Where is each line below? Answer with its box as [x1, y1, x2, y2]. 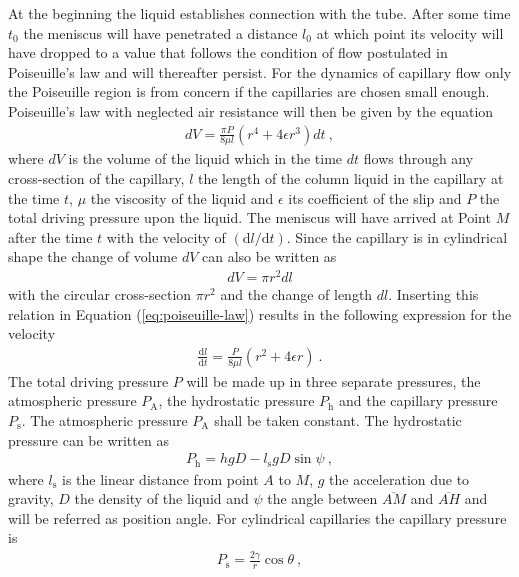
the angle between [267, 488, 378, 509]
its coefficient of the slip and [288, 187, 462, 208]
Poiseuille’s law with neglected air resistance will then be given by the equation [8, 100, 494, 121]
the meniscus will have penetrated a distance [23, 22, 298, 43]
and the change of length [220, 284, 373, 305]
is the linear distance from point [61, 468, 259, 489]
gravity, [8, 488, 54, 509]
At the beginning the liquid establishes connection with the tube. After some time [8, 3, 511, 23]
